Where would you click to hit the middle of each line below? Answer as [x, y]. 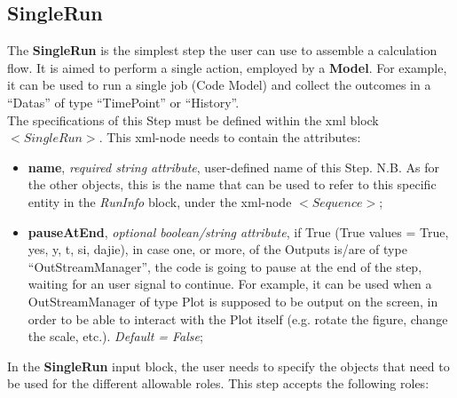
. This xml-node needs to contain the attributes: [230, 137]
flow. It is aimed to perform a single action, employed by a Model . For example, [227, 67]
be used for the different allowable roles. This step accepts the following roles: [218, 383]
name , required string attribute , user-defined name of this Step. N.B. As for [233, 167]
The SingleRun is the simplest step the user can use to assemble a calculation [222, 50]
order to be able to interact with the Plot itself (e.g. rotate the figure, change [238, 318]
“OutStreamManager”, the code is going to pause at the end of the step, [225, 266]
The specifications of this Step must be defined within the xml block [193, 119]
